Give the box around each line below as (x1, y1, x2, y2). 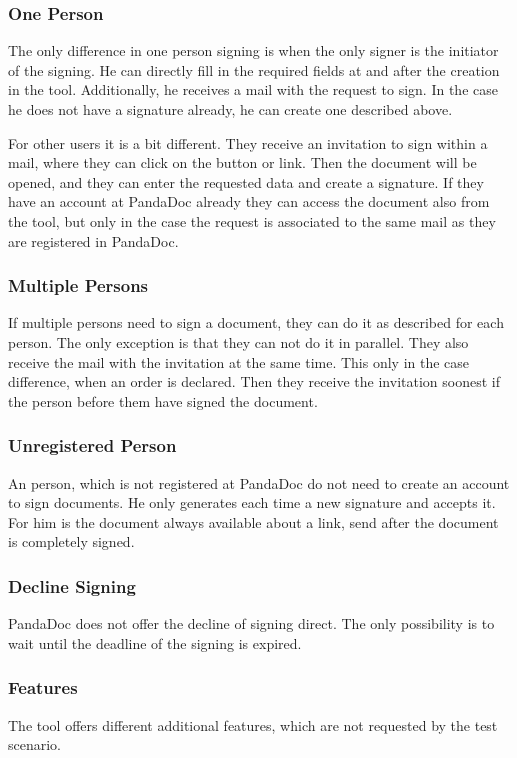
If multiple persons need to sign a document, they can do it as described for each (8, 312, 504, 333)
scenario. (8, 734, 62, 755)
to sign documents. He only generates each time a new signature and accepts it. (8, 492, 496, 513)
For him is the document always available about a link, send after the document (8, 511, 499, 532)
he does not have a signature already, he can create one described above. (8, 99, 453, 119)
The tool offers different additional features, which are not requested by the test (8, 714, 498, 735)
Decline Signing (8, 573, 136, 598)
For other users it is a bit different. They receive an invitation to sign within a (8, 132, 488, 153)
